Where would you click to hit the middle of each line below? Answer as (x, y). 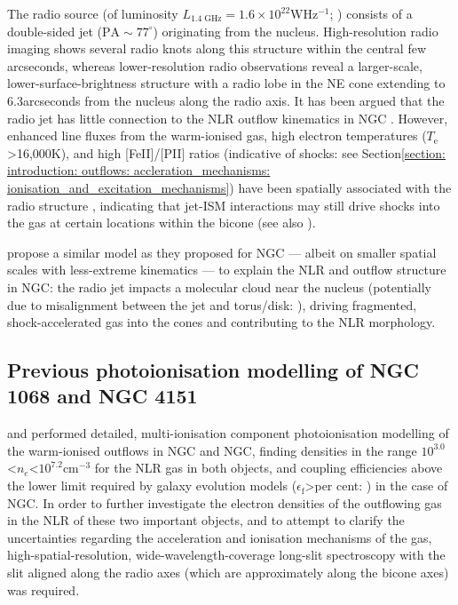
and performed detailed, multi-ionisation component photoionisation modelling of (228, 433)
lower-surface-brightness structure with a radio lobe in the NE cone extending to (226, 83)
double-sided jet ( (55, 31)
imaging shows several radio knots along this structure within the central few (217, 48)
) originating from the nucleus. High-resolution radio (296, 31)
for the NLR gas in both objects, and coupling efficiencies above (268, 468)
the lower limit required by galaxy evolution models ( (152, 486)
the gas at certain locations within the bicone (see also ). (162, 223)
